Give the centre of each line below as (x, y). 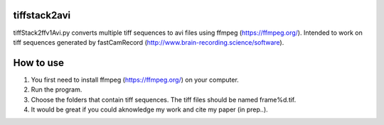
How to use (38, 63)
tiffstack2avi (42, 15)
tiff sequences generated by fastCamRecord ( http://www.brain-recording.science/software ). (149, 42)
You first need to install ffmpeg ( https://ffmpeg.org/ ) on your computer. (135, 80)
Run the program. (57, 89)
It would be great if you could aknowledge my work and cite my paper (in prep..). (149, 109)
